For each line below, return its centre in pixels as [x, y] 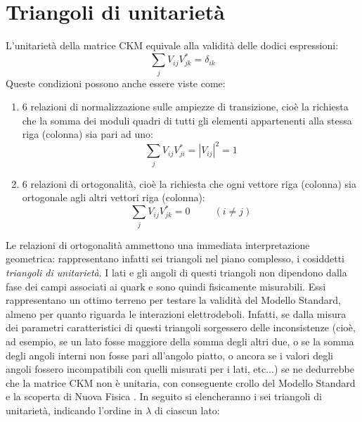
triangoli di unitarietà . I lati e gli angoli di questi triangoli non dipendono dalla [176, 272]
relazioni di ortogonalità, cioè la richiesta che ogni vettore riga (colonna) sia [193, 183]
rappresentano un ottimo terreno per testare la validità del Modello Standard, [173, 300]
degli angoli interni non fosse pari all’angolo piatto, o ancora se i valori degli [169, 355]
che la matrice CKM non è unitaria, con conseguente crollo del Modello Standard [181, 382]
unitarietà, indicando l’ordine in [74, 410]
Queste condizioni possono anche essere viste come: [116, 83]
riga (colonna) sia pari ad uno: [88, 134]
